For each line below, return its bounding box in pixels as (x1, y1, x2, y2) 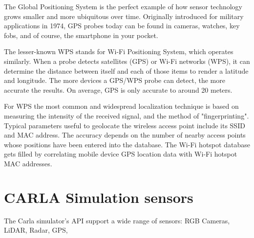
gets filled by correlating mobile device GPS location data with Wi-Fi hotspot (4, 149, 237, 159)
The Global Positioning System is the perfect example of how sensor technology (4, 1, 243, 11)
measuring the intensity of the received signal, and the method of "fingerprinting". (4, 110, 249, 120)
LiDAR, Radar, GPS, (4, 225, 68, 235)
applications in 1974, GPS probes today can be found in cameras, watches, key (4, 20, 240, 31)
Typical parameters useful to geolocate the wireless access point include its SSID (4, 120, 245, 130)
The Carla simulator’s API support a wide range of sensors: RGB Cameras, (4, 215, 230, 225)
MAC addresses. (4, 158, 52, 168)
